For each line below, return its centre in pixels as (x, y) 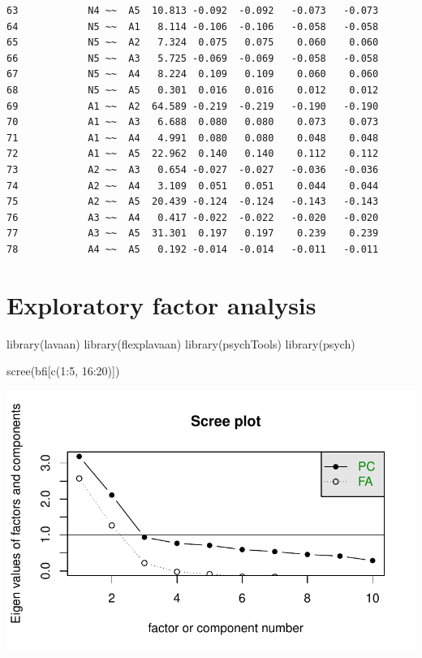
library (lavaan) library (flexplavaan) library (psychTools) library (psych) (181, 343)
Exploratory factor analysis (161, 304)
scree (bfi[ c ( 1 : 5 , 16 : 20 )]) (63, 371)
